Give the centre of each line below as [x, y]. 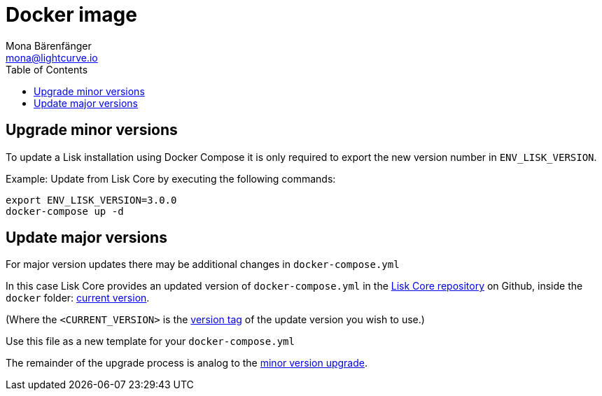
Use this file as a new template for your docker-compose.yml [150, 341]
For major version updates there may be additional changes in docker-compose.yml [203, 264]
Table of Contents [47, 69]
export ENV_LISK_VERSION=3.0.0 [91, 200]
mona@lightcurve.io [52, 57]
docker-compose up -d [65, 211]
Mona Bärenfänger [49, 45]
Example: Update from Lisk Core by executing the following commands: [171, 178]
